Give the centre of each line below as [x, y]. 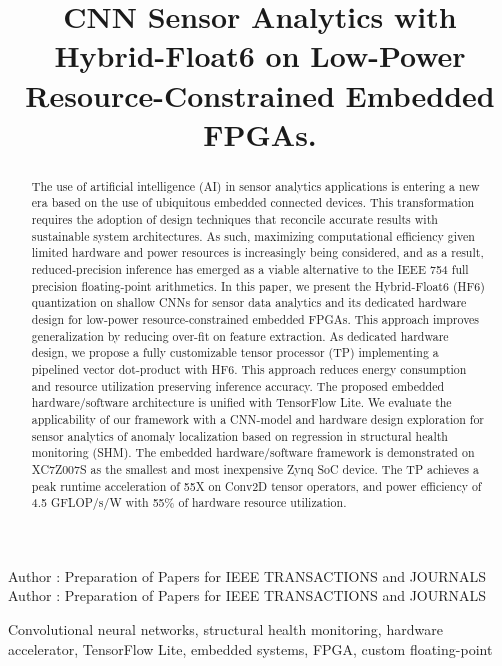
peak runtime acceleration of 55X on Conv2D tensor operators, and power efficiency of [256, 485]
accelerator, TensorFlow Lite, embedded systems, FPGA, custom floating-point [250, 648]
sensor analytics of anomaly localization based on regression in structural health [239, 435]
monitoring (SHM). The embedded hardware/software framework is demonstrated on [253, 452]
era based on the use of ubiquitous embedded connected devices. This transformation [253, 202]
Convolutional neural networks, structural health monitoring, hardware [225, 629]
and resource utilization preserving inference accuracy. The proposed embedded [238, 385]
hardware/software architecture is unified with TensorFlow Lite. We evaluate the [241, 402]
